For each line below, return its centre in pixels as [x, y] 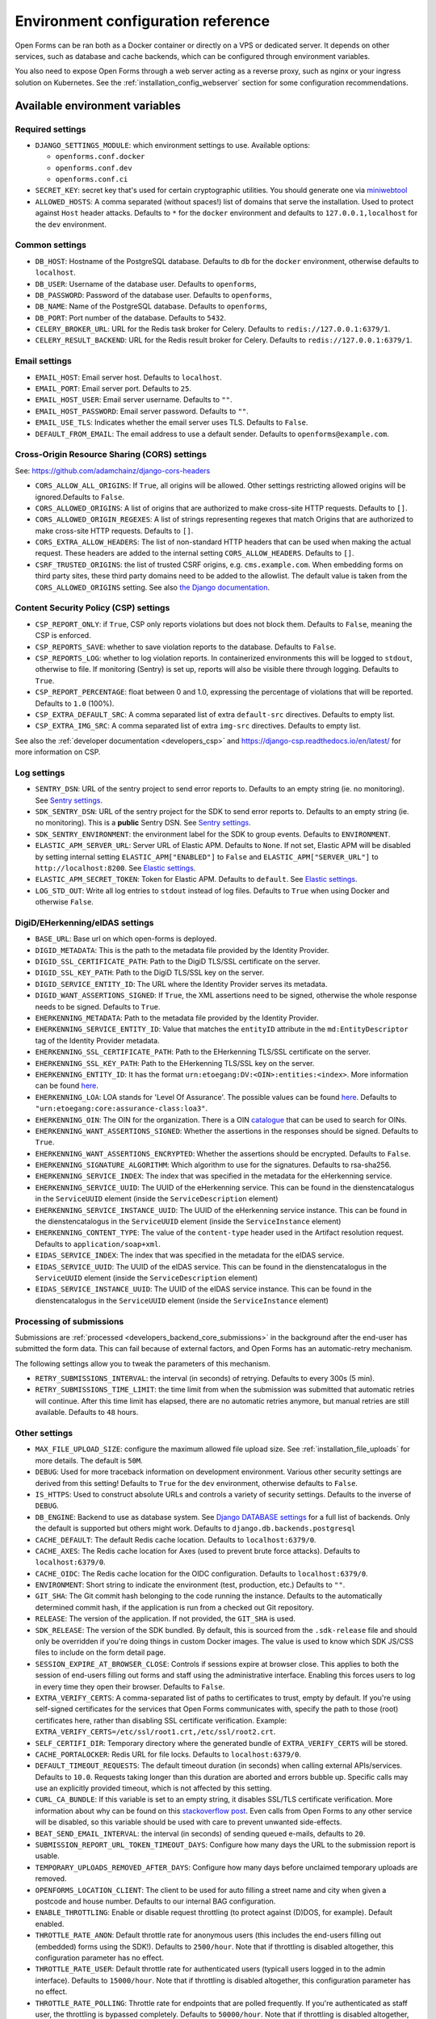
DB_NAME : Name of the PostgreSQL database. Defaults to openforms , [151, 306]
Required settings [50, 129]
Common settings [50, 245]
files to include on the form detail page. [100, 1652]
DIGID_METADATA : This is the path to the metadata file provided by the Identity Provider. [182, 950]
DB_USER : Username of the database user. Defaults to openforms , [146, 283]
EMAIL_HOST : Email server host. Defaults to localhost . [128, 377]
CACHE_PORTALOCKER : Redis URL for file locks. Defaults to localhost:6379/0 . [168, 1754]
